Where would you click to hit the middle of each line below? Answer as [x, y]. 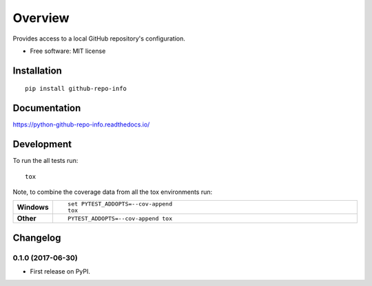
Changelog [37, 238]
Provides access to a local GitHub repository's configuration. [99, 38]
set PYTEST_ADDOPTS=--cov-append [120, 204]
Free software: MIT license [68, 51]
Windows [33, 208]
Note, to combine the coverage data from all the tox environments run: [113, 192]
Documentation [47, 108]
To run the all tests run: [45, 161]
